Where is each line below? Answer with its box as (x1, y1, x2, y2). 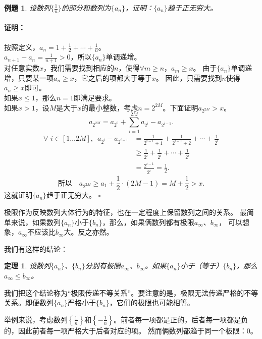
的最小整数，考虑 (81, 102, 138, 112)
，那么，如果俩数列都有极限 (102, 216, 194, 227)
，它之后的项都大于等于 (74, 72, 152, 83)
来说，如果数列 (11, 216, 61, 227)
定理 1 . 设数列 (4, 260, 50, 271)
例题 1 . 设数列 (4, 3, 50, 13)
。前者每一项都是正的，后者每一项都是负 (114, 314, 248, 324)
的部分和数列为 (61, 3, 111, 13)
